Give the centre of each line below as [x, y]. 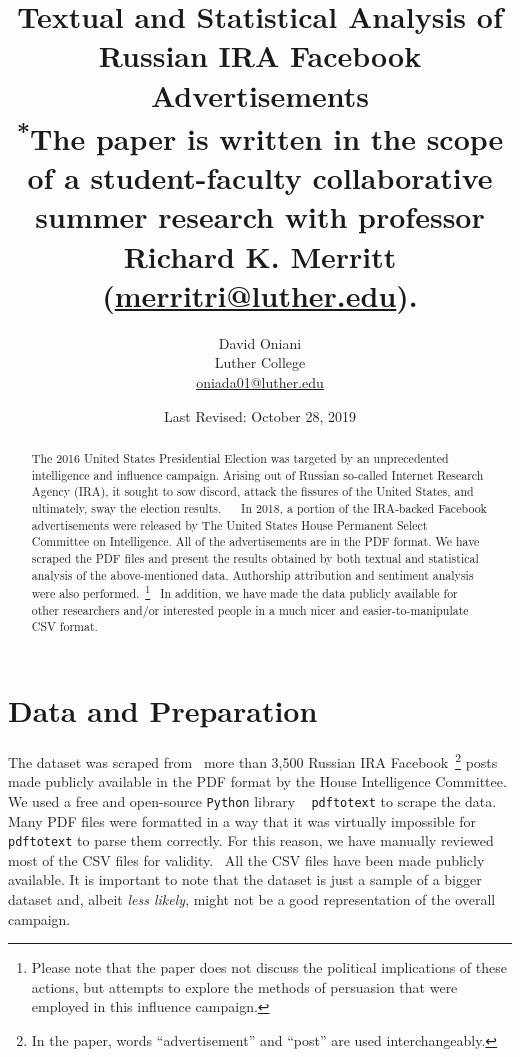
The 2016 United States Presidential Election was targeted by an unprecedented [240, 457]
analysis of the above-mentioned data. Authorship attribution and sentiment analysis [252, 574]
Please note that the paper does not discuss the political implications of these [269, 967]
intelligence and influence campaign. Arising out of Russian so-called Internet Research [257, 474]
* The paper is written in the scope [260, 136]
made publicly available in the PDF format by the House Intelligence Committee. [257, 781]
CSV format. [64, 626]
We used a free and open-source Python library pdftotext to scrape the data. [252, 800]
